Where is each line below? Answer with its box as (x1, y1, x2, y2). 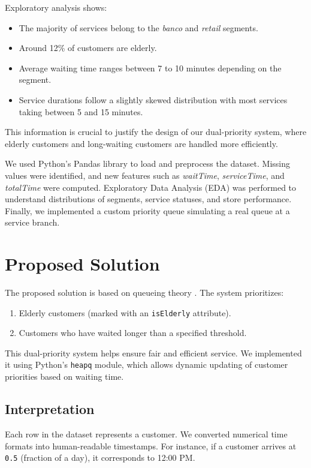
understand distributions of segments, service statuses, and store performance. (5, 193, 292, 205)
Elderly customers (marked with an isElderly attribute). (19, 306, 231, 319)
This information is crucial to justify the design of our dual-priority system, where (5, 125, 307, 138)
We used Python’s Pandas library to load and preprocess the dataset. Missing (5, 157, 291, 170)
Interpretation (5, 400, 95, 418)
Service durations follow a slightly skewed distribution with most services (19, 93, 288, 106)
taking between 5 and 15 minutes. (19, 105, 143, 118)
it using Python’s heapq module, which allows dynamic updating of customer (5, 358, 288, 371)
